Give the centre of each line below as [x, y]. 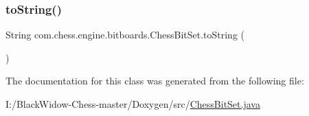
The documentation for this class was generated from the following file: [155, 81]
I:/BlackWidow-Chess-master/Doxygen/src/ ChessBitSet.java [133, 104]
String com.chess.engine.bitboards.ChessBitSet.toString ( [125, 35]
